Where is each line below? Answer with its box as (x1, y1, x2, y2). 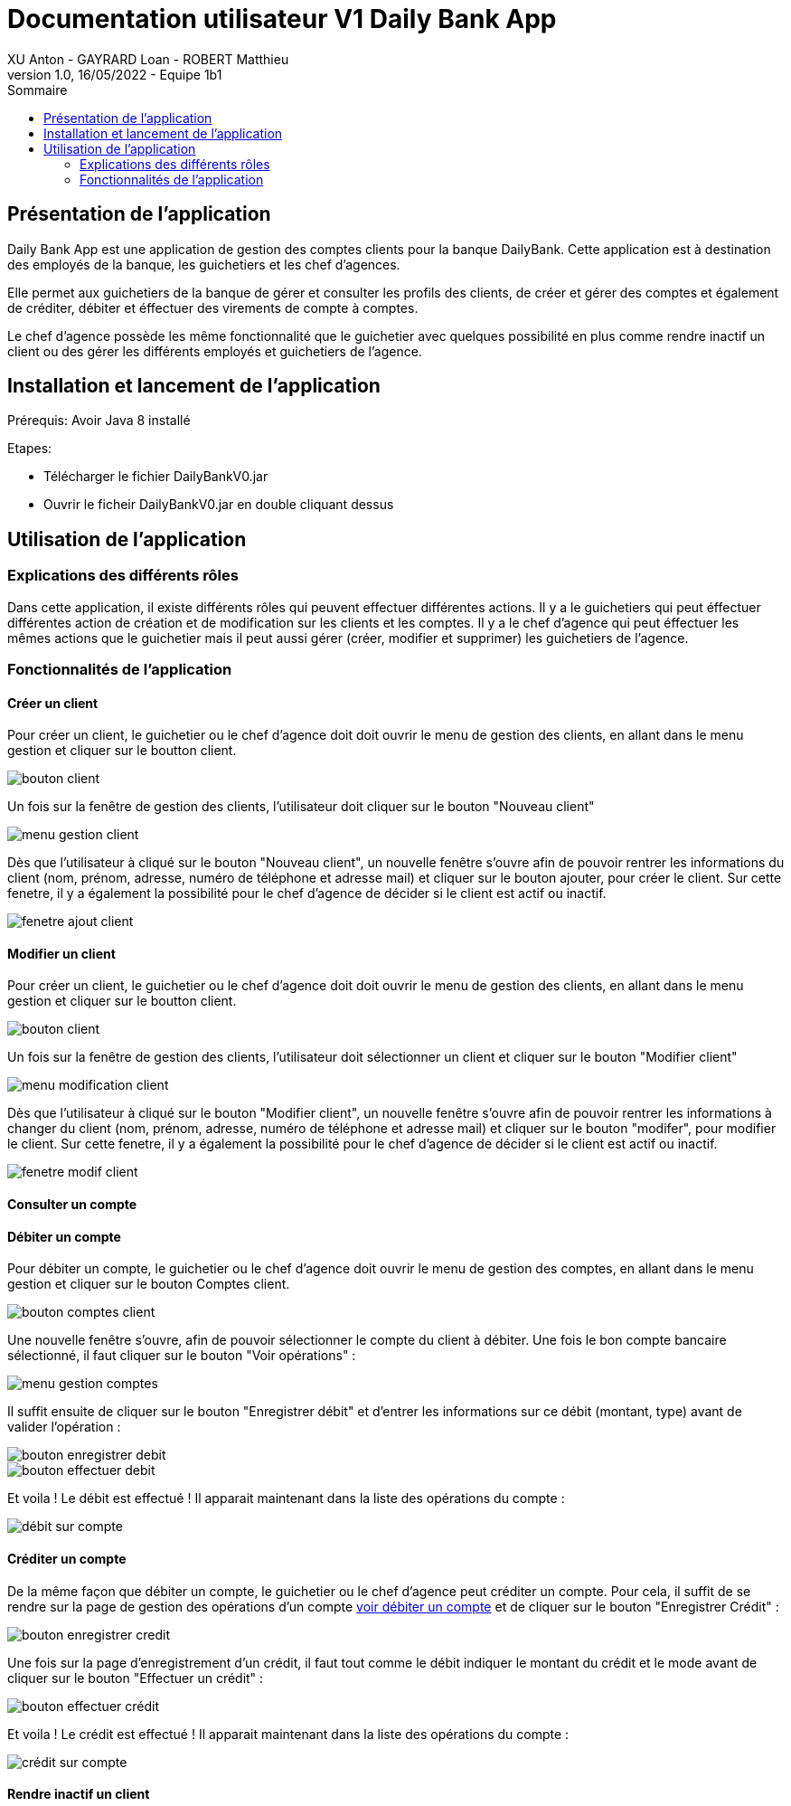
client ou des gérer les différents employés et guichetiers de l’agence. (7, 343, 422, 359)
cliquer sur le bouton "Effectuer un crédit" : (7, 1669, 264, 1686)
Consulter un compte (7, 1196, 137, 1213)
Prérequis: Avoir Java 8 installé (7, 412, 191, 429)
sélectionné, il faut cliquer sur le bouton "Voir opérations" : (7, 1347, 356, 1364)
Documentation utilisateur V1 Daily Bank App (7, 4, 557, 34)
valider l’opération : (7, 1419, 121, 1435)
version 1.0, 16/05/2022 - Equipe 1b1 (7, 66, 222, 82)
